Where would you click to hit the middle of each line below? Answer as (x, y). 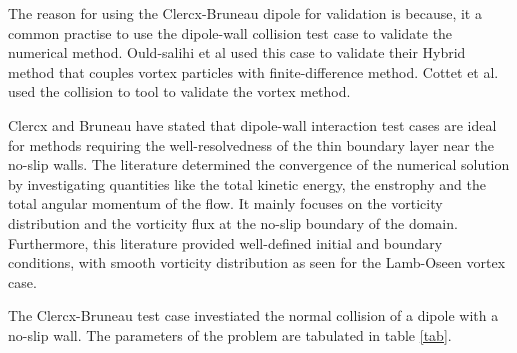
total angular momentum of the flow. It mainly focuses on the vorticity (225, 203)
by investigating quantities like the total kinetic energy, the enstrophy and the (247, 183)
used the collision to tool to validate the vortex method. (179, 91)
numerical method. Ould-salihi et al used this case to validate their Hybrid (237, 52)
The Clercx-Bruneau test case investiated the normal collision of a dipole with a (253, 315)
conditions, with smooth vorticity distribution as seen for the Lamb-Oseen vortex (257, 262)
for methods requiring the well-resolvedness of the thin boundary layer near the (251, 144)
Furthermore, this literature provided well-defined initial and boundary (225, 242)
